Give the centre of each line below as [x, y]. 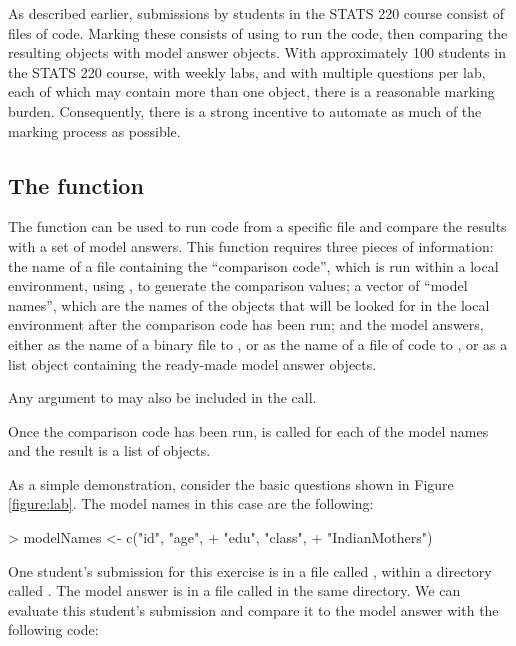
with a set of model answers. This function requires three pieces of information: [251, 245]
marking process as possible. [94, 130]
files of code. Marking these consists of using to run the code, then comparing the [258, 32]
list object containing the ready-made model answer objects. [192, 363]
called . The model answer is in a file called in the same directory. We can [234, 590]
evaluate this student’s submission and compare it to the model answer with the [253, 609]
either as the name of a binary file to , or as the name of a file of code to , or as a [258, 343]
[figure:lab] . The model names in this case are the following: [191, 503]
